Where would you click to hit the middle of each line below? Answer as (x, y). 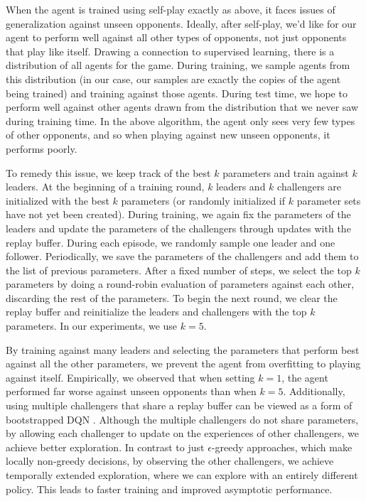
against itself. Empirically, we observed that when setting (130, 377)
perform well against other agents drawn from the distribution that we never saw (182, 107)
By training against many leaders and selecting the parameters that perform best (183, 349)
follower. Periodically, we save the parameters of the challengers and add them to (182, 256)
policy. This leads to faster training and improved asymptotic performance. (169, 489)
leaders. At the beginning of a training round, (105, 187)
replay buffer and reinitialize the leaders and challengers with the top (156, 312)
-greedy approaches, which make (282, 447)
